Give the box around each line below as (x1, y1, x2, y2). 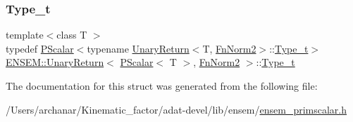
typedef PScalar (6, 41, 74, 55)
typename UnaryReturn (87, 41, 190, 55)
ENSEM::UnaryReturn (6, 55, 104, 69)
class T (56, 27, 87, 42)
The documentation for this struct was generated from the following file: (6, 79, 318, 93)
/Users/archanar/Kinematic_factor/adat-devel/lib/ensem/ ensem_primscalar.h (6, 102, 347, 116)
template (6, 27, 44, 42)
